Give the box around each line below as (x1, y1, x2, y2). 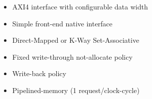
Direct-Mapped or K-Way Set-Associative (12, 35, 140, 45)
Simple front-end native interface (12, 18, 113, 28)
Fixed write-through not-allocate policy (12, 51, 133, 62)
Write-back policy (12, 68, 66, 79)
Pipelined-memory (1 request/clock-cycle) (12, 85, 140, 95)
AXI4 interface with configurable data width (12, 1, 148, 11)
